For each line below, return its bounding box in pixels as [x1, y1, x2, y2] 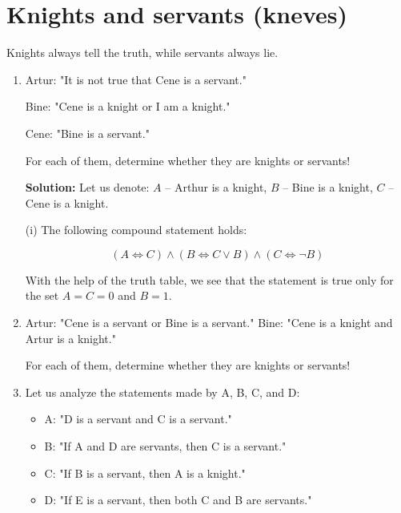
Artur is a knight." [25, 329, 116, 346]
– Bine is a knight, [283, 179, 373, 196]
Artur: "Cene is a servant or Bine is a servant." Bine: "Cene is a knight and [25, 314, 393, 331]
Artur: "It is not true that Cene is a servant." [25, 71, 247, 87]
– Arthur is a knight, [165, 179, 267, 196]
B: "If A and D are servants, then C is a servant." [44, 438, 287, 454]
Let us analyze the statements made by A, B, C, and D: [25, 383, 300, 400]
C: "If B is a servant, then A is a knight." [44, 464, 246, 481]
